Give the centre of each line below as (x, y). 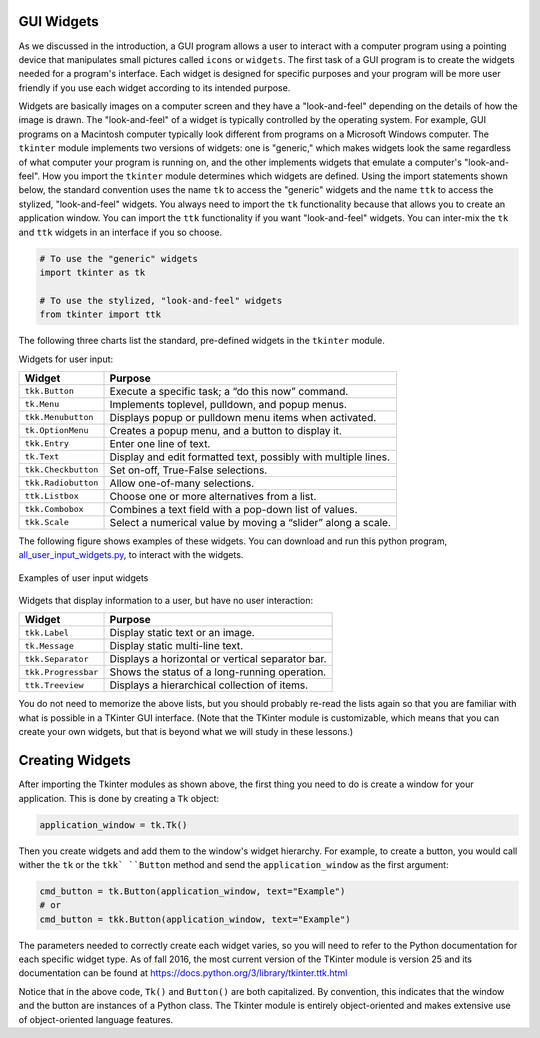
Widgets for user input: (66, 359)
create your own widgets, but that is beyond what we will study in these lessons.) (186, 732)
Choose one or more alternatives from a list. (213, 496)
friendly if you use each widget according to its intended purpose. (154, 87)
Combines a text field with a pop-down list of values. (233, 509)
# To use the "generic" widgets (119, 258)
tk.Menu (42, 404)
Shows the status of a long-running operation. (218, 672)
